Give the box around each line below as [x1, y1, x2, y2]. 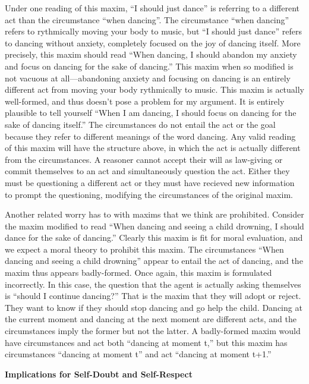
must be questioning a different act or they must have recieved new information [5, 176, 295, 188]
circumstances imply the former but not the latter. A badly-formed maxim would [5, 325, 301, 337]
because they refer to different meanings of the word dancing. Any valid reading [5, 130, 296, 142]
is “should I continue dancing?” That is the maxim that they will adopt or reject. [5, 289, 301, 302]
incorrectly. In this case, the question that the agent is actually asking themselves [5, 278, 301, 290]
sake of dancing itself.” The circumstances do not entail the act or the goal [5, 118, 276, 130]
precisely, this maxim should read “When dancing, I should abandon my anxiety [5, 48, 297, 61]
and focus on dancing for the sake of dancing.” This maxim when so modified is [5, 59, 294, 72]
